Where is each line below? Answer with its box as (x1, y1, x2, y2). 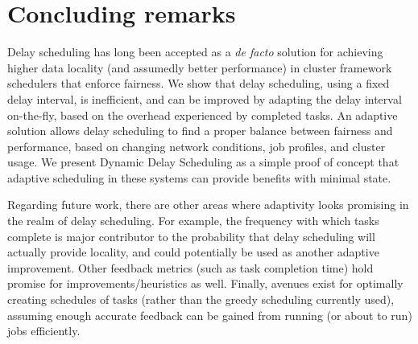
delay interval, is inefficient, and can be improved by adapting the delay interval (7, 90, 402, 107)
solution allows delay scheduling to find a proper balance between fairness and (7, 122, 393, 139)
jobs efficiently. (7, 322, 81, 339)
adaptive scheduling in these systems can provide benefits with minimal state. (7, 169, 391, 186)
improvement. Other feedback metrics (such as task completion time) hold (7, 259, 374, 276)
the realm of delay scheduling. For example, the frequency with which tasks (7, 212, 379, 229)
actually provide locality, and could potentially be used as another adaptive (7, 244, 379, 260)
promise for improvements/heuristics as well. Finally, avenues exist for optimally (7, 275, 404, 292)
